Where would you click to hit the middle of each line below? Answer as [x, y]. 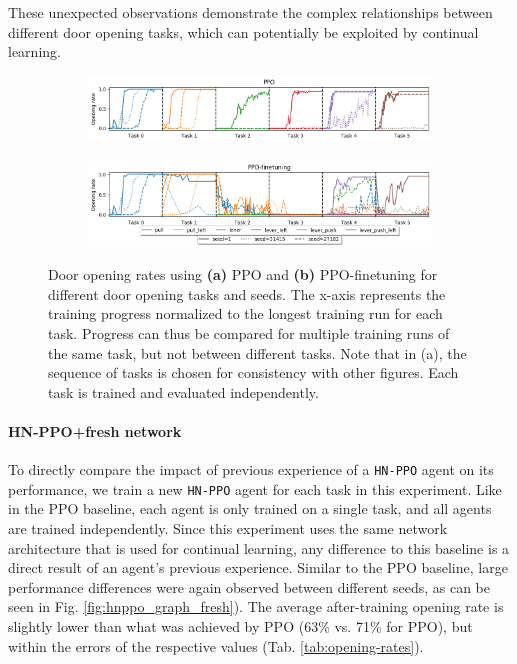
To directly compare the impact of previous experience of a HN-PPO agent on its [251, 469]
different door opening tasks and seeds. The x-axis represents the [247, 293]
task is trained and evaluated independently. [183, 391]
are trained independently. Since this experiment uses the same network [228, 528]
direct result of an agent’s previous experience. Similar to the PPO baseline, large [258, 567]
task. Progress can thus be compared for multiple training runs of [249, 332]
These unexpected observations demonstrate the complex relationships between [250, 12]
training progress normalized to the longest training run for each [245, 313]
